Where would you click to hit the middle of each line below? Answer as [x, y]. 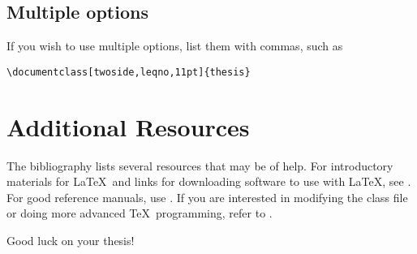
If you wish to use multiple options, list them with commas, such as [175, 46]
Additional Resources [128, 126]
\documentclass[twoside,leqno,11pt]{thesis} [129, 72]
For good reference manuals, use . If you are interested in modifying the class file [207, 197]
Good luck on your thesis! [71, 240]
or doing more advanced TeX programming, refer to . [140, 213]
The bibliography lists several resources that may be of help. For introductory [200, 165]
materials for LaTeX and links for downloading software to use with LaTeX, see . [209, 181]
